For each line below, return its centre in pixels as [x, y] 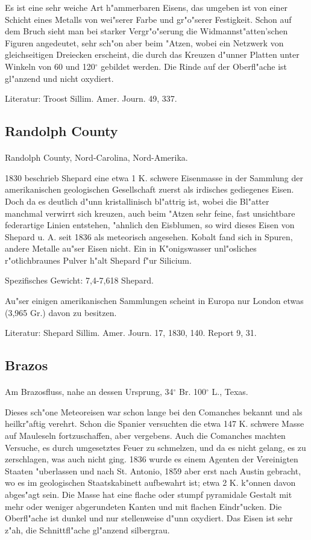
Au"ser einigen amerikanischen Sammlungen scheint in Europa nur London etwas [154, 301]
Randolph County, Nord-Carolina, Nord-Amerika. [96, 157]
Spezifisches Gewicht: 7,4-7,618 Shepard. [79, 280]
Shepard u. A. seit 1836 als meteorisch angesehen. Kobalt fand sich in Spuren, [149, 236]
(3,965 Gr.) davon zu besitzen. [61, 312]
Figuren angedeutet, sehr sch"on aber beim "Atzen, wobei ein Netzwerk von [144, 42]
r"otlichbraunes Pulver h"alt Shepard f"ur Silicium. [98, 260]
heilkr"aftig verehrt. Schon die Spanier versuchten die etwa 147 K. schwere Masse [155, 424]
